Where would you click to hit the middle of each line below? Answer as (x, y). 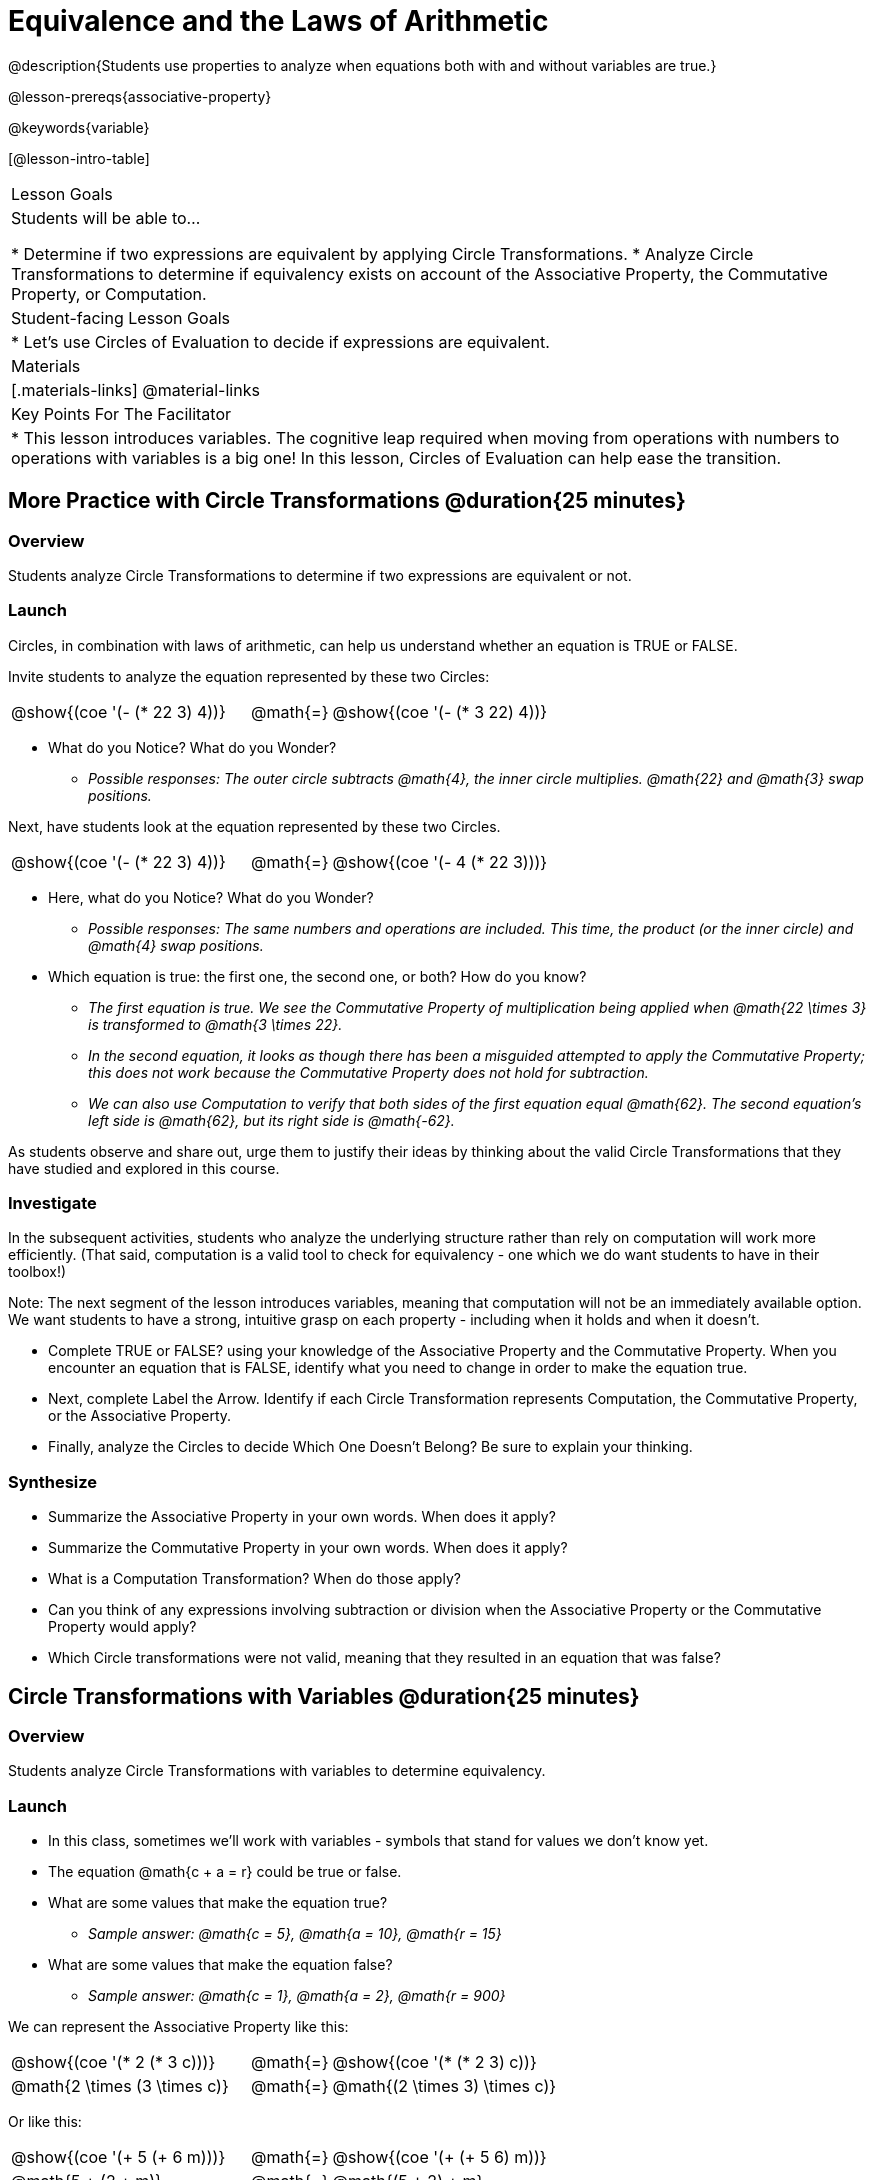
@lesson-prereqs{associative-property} (140, 96)
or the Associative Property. (140, 1416)
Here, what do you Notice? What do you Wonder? (211, 897)
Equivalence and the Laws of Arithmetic (278, 21)
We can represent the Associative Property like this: (178, 2027)
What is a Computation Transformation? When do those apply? (254, 1579)
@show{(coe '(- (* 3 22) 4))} (440, 711)
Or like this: (45, 2122)
